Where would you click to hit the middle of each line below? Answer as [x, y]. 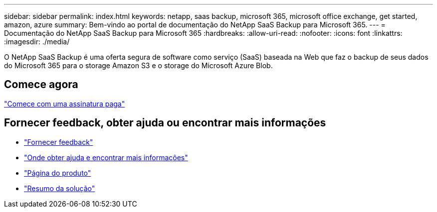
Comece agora [41, 85]
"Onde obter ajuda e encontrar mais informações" [106, 157]
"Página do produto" [58, 173]
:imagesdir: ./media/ [37, 42]
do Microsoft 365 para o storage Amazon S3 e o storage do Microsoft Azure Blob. [138, 65]
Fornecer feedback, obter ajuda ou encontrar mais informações [165, 123]
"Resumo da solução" [60, 188]
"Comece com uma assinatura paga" [65, 104]
